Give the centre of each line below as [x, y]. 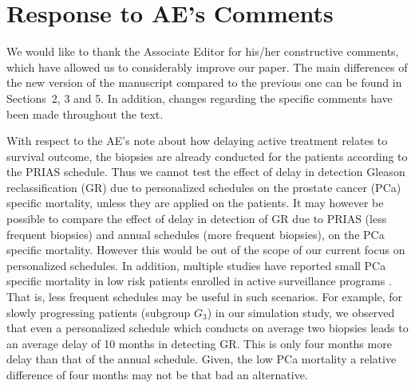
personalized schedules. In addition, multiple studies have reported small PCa [196, 265]
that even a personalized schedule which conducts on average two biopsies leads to [207, 328]
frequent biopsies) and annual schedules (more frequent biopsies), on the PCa [196, 234]
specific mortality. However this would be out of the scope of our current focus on [206, 250]
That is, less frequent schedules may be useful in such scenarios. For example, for [205, 297]
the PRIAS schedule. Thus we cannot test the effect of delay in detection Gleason [206, 172]
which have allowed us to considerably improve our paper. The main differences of [207, 67]
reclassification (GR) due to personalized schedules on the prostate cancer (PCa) [204, 187]
